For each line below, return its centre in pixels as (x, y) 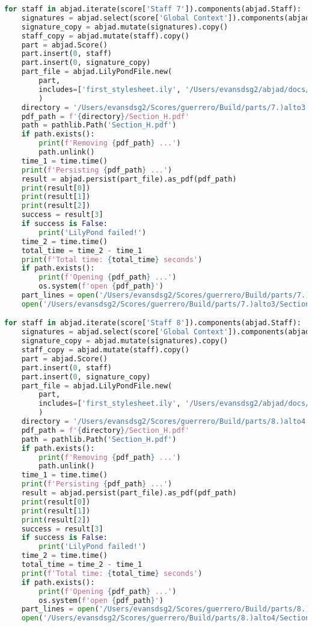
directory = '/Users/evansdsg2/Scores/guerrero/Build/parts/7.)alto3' (166, 107)
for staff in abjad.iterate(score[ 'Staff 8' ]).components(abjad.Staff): (153, 323)
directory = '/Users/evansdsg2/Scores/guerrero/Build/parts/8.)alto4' (166, 422)
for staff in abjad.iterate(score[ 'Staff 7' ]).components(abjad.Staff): (153, 9)
